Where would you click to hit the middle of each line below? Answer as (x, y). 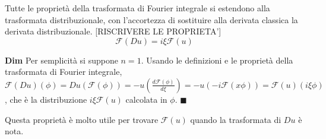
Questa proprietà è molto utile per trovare (82, 119)
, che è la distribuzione (46, 99)
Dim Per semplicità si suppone (61, 60)
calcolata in (146, 99)
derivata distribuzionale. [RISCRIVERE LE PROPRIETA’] (113, 31)
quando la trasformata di (236, 119)
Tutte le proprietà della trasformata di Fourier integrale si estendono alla (137, 8)
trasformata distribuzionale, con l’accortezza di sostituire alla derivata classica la (151, 19)
